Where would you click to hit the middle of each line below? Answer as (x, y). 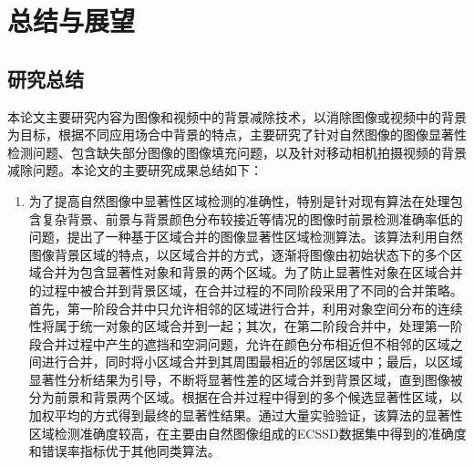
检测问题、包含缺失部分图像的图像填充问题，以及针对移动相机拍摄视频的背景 (237, 152)
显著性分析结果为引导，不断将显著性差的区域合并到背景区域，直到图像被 (246, 379)
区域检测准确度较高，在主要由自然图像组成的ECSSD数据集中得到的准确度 (247, 433)
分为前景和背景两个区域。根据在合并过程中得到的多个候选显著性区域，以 (246, 397)
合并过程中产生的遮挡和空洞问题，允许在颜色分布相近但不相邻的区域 (246, 343)
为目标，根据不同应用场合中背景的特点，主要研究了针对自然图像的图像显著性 (237, 135)
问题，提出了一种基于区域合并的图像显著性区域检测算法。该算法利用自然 (246, 237)
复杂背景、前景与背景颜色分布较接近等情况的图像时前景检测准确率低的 (252, 218)
